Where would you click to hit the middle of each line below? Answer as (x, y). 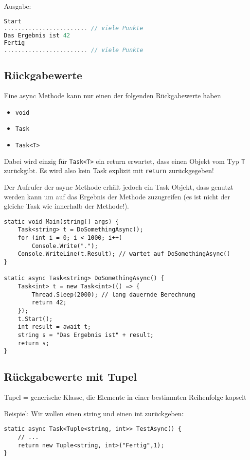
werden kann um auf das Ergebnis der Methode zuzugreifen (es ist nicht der (117, 196)
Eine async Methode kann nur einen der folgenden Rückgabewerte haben (113, 96)
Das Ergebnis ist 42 (37, 36)
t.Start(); (35, 319)
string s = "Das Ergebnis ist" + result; (86, 335)
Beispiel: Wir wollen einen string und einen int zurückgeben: (94, 413)
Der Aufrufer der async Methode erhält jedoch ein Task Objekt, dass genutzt (119, 187)
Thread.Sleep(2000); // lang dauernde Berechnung (114, 294)
